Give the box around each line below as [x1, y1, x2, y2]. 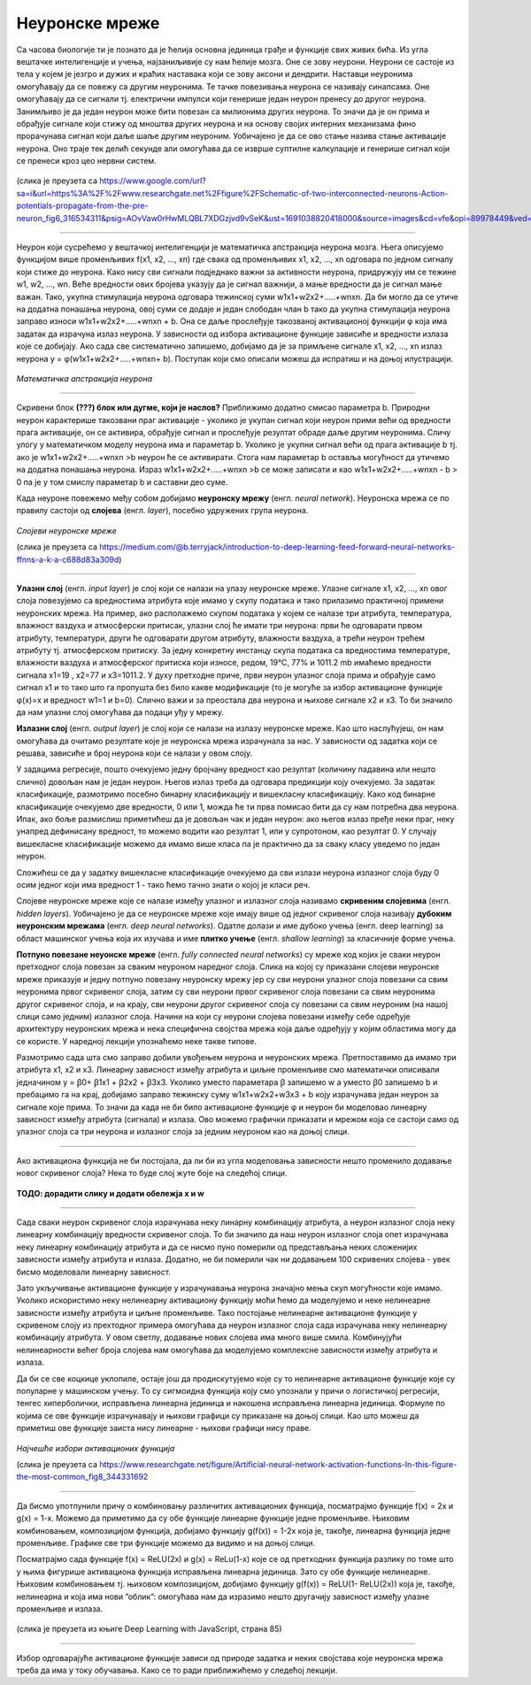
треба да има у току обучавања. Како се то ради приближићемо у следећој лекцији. [16, 1665, 338, 1676]
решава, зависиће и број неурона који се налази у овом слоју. [16, 748, 253, 758]
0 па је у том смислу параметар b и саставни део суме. [16, 476, 228, 487]
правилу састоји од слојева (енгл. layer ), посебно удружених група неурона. [16, 505, 309, 516]
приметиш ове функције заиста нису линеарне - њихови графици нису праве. [16, 1423, 312, 1434]
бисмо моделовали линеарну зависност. [16, 1266, 172, 1277]
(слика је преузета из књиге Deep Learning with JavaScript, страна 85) [16, 1624, 282, 1635]
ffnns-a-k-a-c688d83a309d [16, 554, 119, 565]
